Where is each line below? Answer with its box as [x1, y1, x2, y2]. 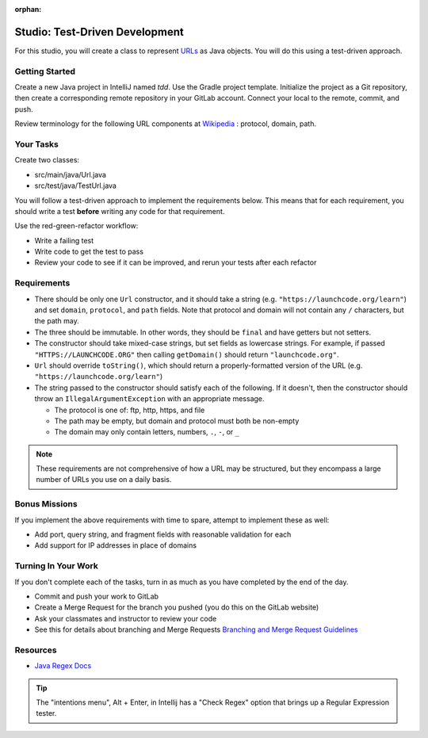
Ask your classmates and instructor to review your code [34, 614, 217, 623]
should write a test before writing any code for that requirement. [14, 206, 225, 216]
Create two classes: [14, 155, 79, 165]
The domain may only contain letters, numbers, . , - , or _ [54, 427, 239, 437]
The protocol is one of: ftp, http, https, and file [54, 405, 205, 415]
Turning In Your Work [14, 560, 98, 572]
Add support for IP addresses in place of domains [34, 541, 197, 550]
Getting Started [14, 66, 75, 77]
